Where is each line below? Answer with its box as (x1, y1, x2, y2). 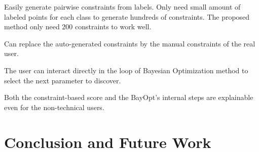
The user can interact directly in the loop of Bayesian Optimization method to (4, 65, 248, 75)
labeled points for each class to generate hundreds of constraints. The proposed (4, 11, 250, 22)
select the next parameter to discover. (4, 75, 121, 85)
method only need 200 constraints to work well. (4, 21, 152, 32)
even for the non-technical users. (4, 102, 104, 112)
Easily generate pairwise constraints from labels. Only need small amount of (4, 2, 241, 12)
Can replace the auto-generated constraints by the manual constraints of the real (4, 38, 255, 48)
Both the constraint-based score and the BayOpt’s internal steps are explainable (4, 92, 253, 103)
